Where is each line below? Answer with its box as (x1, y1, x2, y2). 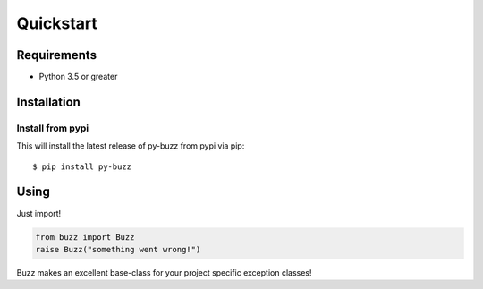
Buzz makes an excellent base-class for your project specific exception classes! (16, 267, 312, 277)
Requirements (16, 47, 97, 63)
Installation (16, 94, 80, 109)
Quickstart (16, 13, 98, 33)
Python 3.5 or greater (38, 72, 118, 82)
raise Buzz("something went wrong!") (35, 244, 201, 254)
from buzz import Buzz (35, 232, 135, 242)
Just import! (16, 208, 62, 218)
